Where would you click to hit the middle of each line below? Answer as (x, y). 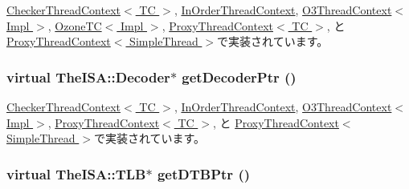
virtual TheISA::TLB (76, 173)
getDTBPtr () (204, 173)
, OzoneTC (75, 25)
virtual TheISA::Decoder (88, 76)
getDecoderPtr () (239, 76)
